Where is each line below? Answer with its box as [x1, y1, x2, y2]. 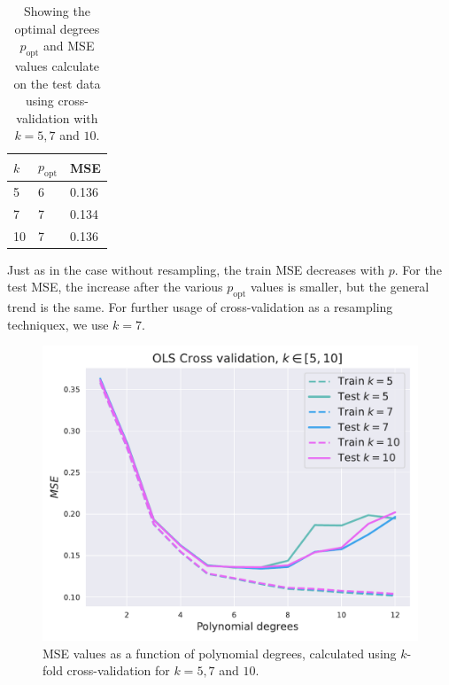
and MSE [43, 36, 95, 55]
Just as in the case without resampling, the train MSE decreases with [7, 260, 385, 278]
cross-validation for [66, 661, 170, 680]
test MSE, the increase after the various [7, 277, 223, 296]
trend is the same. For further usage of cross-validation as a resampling [7, 298, 393, 316]
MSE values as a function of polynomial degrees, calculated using [43, 643, 397, 662]
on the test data [13, 74, 101, 92]
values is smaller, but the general [250, 277, 430, 296]
